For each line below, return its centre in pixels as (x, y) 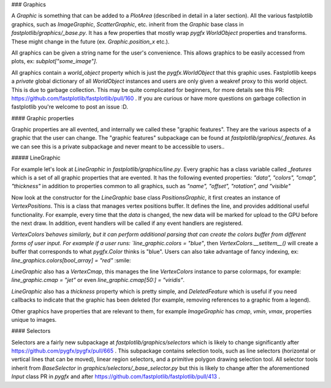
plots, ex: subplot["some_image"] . (54, 61)
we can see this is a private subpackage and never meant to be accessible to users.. (118, 146)
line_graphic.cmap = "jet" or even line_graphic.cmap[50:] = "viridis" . (98, 280)
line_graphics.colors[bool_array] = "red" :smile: (71, 260)
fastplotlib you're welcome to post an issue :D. (70, 107)
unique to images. (34, 319)
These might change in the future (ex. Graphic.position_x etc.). (90, 41)
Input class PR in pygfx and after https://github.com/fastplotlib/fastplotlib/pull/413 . (116, 376)
